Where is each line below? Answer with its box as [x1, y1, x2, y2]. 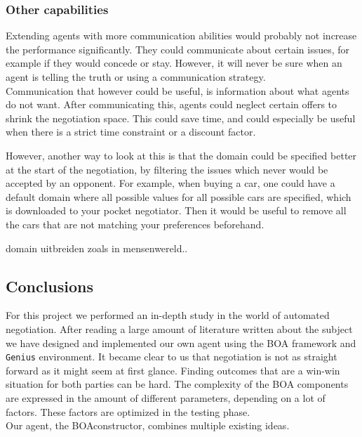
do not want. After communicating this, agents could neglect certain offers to [6, 97, 337, 112]
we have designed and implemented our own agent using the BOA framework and [6, 335, 356, 350]
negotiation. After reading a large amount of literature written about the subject [6, 321, 353, 336]
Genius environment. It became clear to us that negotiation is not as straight [6, 349, 337, 364]
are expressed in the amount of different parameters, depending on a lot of [6, 390, 326, 405]
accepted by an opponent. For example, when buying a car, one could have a [6, 176, 335, 190]
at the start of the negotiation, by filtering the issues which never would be [6, 162, 328, 176]
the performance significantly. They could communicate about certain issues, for [6, 41, 350, 56]
